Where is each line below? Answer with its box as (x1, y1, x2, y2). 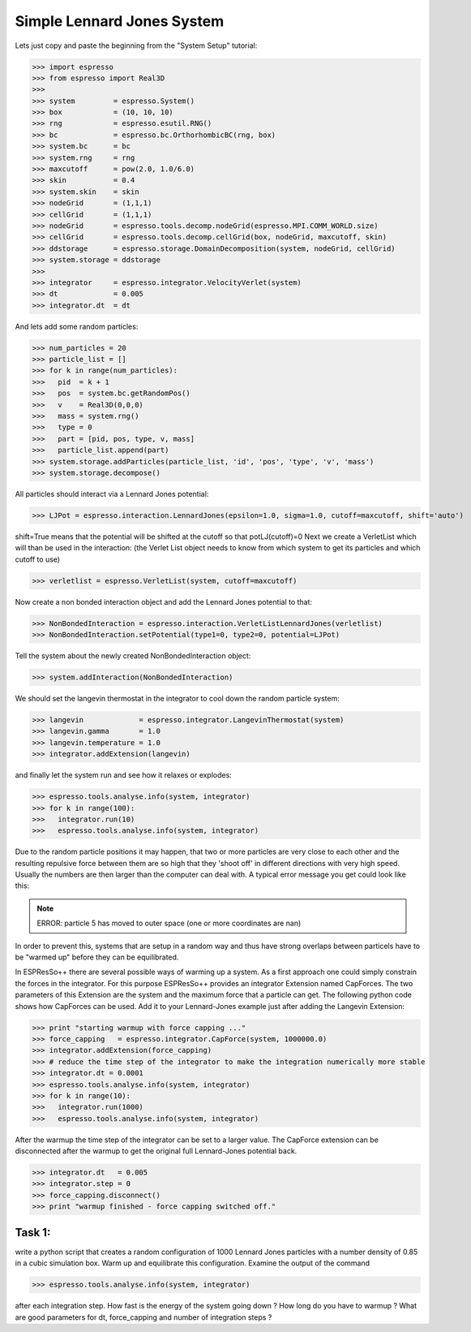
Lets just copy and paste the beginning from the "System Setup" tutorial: (15, 41, 258, 50)
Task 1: (15, 1226, 51, 1239)
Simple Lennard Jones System (15, 12, 225, 30)
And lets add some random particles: (15, 321, 139, 331)
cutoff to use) (15, 554, 61, 564)
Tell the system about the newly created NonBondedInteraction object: (15, 651, 251, 661)
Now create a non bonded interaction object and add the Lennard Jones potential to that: (15, 597, 312, 606)
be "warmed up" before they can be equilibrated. (15, 952, 179, 962)
